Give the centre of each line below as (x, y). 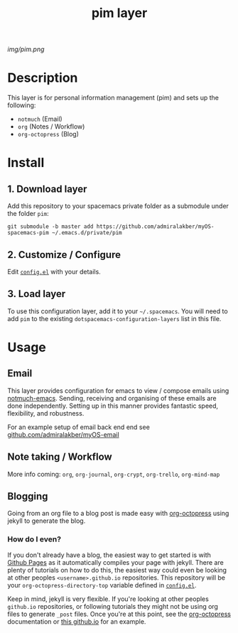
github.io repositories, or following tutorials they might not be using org (113, 606)
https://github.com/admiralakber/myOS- (155, 227)
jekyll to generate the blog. (47, 521)
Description (43, 78)
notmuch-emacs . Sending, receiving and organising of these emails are (112, 398)
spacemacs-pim (28, 233)
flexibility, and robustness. (46, 413)
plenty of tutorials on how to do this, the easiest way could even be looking (117, 570)
